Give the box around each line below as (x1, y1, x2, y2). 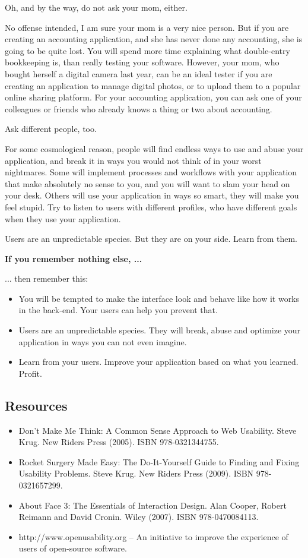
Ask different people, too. (5, 122, 97, 135)
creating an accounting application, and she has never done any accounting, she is (5, 33, 303, 45)
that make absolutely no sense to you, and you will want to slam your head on (5, 177, 290, 190)
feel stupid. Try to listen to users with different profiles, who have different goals (5, 200, 297, 213)
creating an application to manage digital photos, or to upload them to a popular (5, 79, 301, 92)
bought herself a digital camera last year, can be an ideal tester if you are (5, 67, 272, 80)
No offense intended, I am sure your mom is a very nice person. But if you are (5, 21, 289, 33)
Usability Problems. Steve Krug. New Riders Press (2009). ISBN (18, 467, 254, 480)
